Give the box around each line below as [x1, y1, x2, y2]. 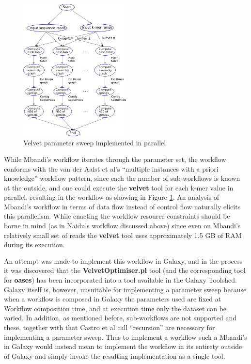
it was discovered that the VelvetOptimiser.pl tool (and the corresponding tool [4, 265, 246, 275]
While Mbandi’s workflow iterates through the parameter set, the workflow [4, 154, 226, 164]
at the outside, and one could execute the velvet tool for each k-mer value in [4, 182, 234, 192]
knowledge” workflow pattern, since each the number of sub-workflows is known [4, 173, 240, 183]
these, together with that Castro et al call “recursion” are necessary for [4, 322, 215, 332]
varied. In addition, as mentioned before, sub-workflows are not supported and [4, 313, 237, 323]
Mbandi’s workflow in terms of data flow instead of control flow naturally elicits [4, 201, 241, 211]
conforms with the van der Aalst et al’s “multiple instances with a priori [4, 163, 219, 174]
